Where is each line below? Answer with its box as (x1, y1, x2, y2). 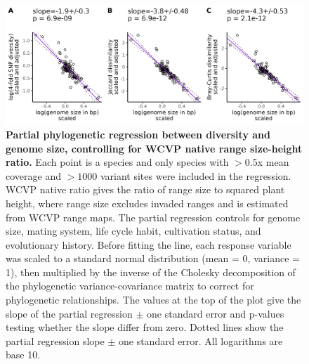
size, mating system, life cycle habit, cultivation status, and (6, 223, 261, 238)
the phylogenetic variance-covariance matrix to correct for (6, 278, 254, 293)
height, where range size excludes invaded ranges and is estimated (6, 195, 289, 210)
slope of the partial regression (6, 306, 133, 320)
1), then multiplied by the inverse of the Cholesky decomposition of (6, 264, 296, 279)
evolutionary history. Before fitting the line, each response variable (6, 237, 291, 252)
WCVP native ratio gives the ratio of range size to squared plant (6, 182, 285, 197)
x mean (257, 155, 289, 169)
